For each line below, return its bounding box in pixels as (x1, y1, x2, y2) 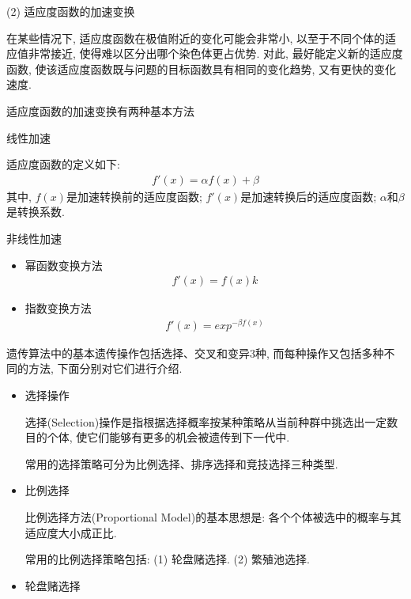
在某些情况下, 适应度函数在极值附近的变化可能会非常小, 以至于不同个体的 (6, 29, 386, 46)
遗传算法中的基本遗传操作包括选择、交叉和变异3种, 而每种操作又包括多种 (6, 344, 384, 361)
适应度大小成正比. (25, 524, 117, 540)
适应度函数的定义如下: (6, 156, 120, 172)
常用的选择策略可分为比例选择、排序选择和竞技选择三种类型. (25, 455, 338, 472)
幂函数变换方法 (25, 256, 103, 273)
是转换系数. (6, 203, 65, 220)
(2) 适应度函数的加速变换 (6, 3, 135, 19)
